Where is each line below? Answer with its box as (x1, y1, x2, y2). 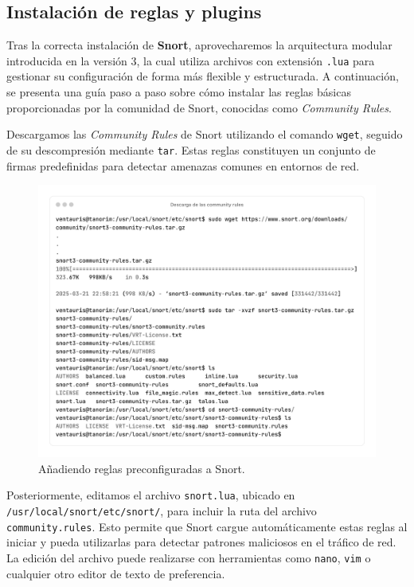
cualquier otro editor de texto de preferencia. (6, 565, 225, 581)
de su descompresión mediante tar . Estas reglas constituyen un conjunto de (6, 141, 376, 158)
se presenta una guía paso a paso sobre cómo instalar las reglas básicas (6, 84, 351, 100)
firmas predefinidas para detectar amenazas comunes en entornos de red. (6, 157, 360, 174)
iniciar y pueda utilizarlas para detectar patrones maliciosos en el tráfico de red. (6, 534, 396, 550)
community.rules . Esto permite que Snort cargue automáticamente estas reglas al (6, 518, 408, 534)
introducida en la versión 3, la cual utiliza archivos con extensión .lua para (6, 52, 375, 68)
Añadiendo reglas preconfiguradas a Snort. (38, 460, 245, 476)
